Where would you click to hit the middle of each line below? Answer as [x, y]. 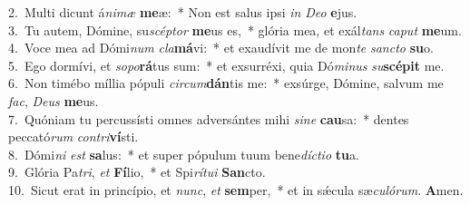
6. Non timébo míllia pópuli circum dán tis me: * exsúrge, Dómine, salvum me [226, 83]
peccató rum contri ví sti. [73, 137]
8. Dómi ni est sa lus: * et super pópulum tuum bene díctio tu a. [184, 154]
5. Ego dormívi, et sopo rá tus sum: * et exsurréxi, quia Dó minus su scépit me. [226, 65]
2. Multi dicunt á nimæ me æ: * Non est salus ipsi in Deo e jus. [183, 12]
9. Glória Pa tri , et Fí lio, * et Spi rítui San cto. [137, 172]
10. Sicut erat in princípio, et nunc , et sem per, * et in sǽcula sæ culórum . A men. [236, 189]
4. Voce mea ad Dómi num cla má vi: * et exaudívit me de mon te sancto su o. [221, 48]
